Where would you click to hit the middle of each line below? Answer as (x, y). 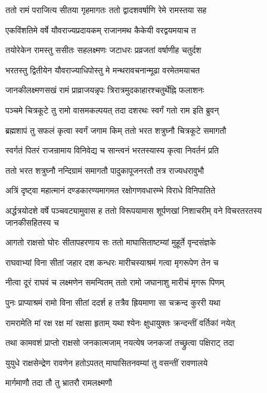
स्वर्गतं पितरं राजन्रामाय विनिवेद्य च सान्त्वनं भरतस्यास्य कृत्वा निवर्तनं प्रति (112, 150)
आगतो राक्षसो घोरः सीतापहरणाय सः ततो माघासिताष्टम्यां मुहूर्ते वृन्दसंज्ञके (111, 242)
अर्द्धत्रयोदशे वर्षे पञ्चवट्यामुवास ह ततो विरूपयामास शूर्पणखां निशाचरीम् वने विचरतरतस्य (134, 210)
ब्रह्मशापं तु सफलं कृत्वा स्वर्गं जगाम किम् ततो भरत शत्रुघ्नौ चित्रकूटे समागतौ (116, 130)
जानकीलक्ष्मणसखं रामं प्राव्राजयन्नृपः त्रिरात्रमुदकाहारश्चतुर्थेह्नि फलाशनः (105, 90)
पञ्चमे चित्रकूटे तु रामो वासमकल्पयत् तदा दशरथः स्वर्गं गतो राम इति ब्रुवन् (112, 110)
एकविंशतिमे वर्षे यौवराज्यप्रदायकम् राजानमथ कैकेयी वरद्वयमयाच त (101, 30)
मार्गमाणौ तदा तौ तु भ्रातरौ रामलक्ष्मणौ (59, 383)
